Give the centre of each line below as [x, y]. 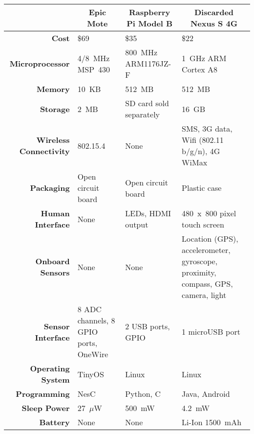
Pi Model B [150, 23]
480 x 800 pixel [209, 213]
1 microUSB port [211, 331]
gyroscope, [200, 261]
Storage [55, 109]
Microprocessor [40, 63]
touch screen [203, 224]
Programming [43, 394]
